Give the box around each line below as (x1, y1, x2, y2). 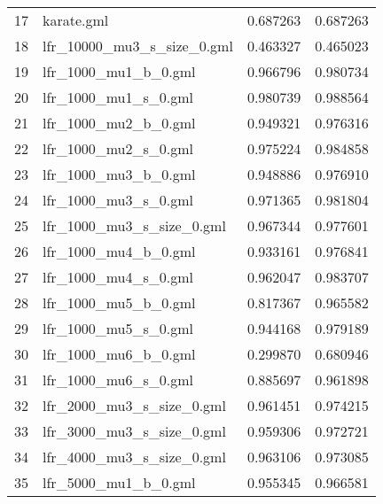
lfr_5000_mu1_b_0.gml (43, 472, 196, 492)
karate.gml (43, 10, 109, 30)
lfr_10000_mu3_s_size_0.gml (43, 35, 233, 56)
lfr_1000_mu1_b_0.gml (43, 61, 196, 81)
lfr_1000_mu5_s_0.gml (43, 318, 193, 338)
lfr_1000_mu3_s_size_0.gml (43, 215, 226, 236)
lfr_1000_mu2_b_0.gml (43, 112, 196, 133)
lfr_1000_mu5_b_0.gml (43, 292, 196, 313)
